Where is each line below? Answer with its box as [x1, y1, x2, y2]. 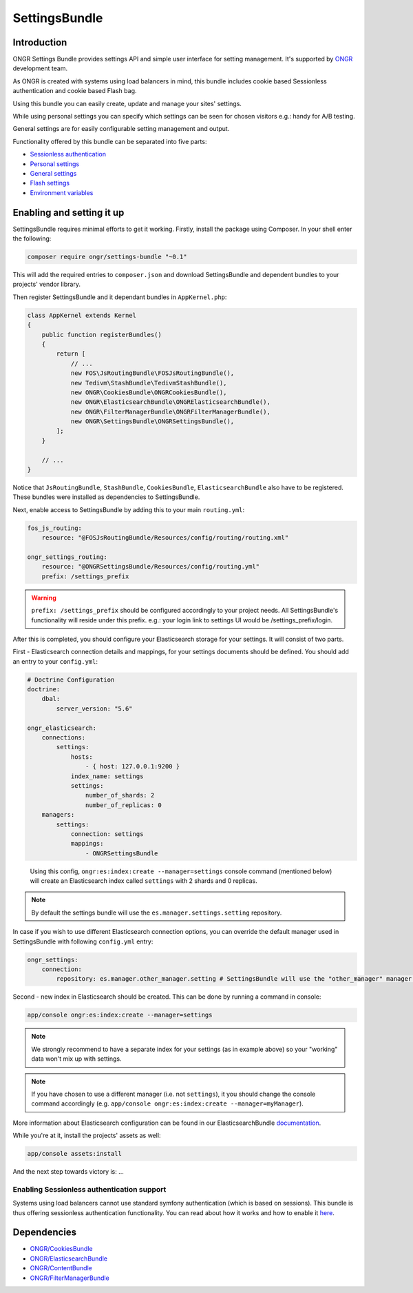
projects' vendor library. [12, 280, 81, 289]
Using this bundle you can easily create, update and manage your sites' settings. [12, 99, 242, 108]
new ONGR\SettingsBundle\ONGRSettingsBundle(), [70, 418, 235, 425]
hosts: [70, 753, 93, 761]
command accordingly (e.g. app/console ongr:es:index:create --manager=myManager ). [31, 1099, 304, 1108]
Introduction [12, 37, 67, 48]
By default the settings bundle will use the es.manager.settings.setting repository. [31, 908, 282, 917]
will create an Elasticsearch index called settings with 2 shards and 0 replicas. [30, 877, 257, 885]
